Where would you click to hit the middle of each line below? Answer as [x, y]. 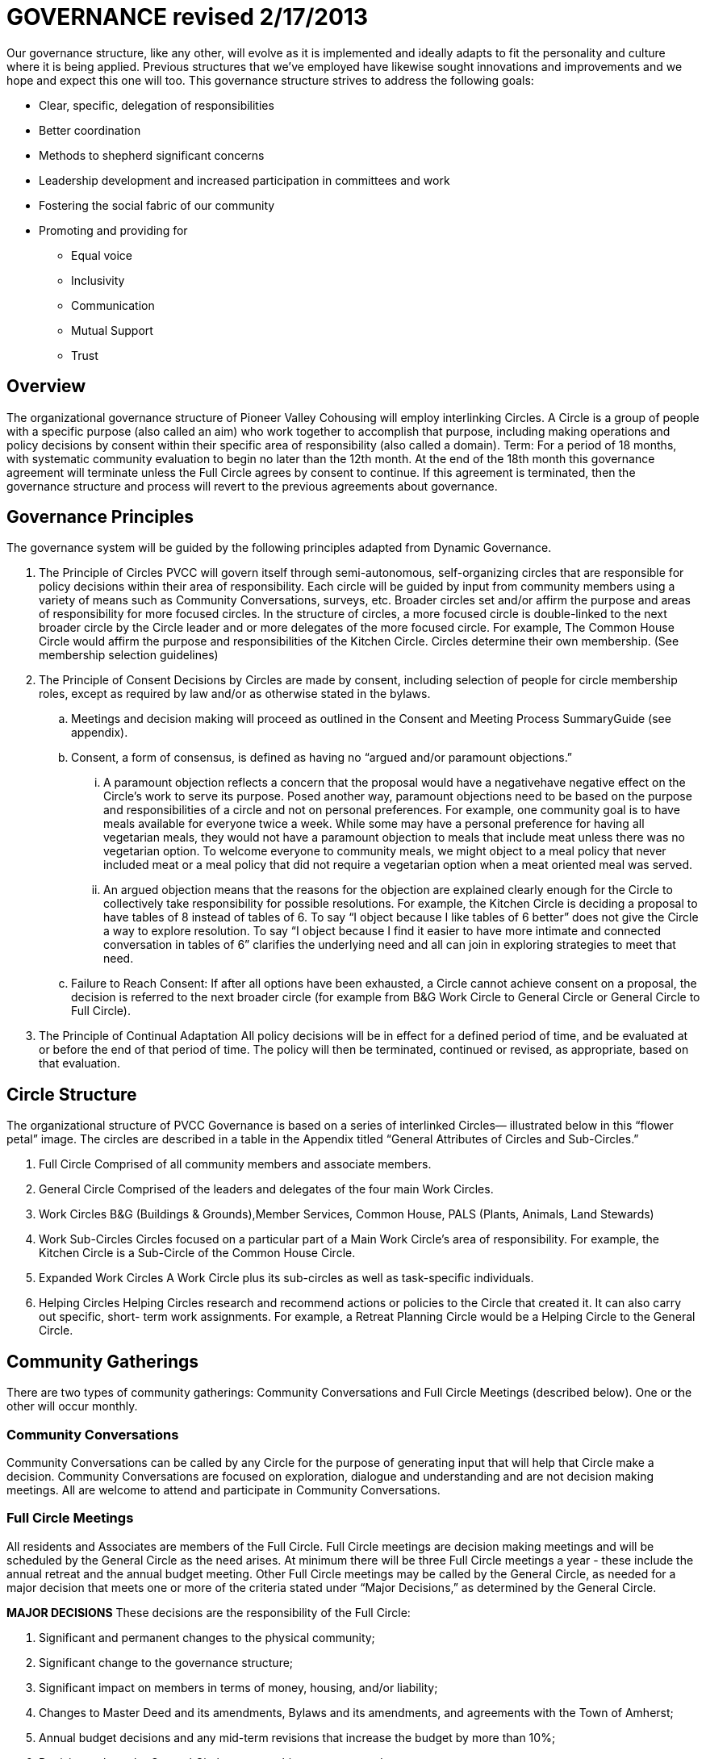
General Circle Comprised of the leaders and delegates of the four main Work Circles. [266, 1189]
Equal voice [102, 255]
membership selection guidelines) [129, 655]
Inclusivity [98, 280]
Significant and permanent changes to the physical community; [207, 1637]
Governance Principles [100, 517]
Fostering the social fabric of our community [157, 205]
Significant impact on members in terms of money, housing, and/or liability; [238, 1687]
